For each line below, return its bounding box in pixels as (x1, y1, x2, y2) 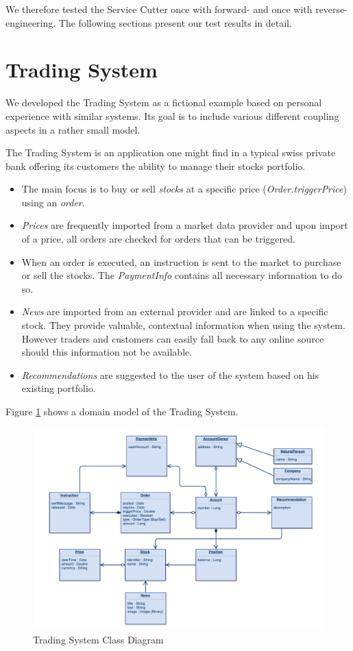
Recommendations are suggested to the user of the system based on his (21, 367, 319, 382)
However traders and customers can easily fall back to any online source (21, 331, 324, 345)
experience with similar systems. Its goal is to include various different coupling (5, 108, 339, 123)
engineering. (5, 15, 56, 29)
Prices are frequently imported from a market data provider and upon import (21, 218, 348, 232)
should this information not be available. (21, 345, 193, 359)
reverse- (315, 2, 348, 16)
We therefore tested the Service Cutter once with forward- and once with (5, 2, 313, 16)
